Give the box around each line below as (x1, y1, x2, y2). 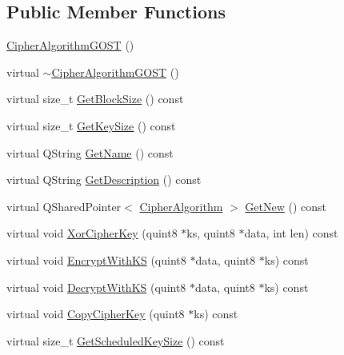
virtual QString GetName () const (6, 144, 174, 161)
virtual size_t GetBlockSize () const (6, 90, 184, 107)
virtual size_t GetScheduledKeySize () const (6, 332, 225, 349)
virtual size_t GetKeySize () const (6, 117, 176, 134)
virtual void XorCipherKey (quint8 (6, 225, 178, 241)
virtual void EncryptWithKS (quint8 (6, 251, 186, 268)
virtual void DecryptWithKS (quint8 (6, 278, 186, 295)
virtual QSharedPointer (6, 197, 122, 214)
